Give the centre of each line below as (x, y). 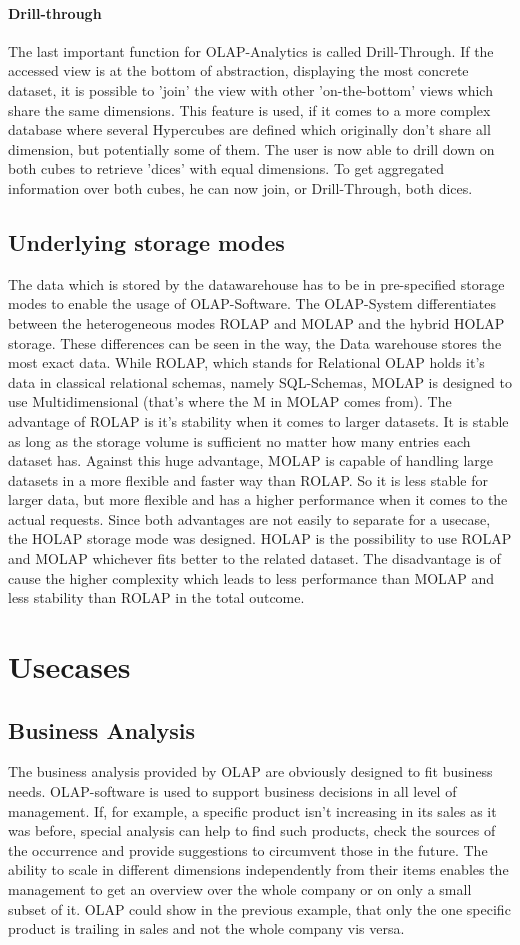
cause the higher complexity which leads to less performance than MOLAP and (251, 577)
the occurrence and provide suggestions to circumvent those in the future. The (248, 849)
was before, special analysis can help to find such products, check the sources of (252, 830)
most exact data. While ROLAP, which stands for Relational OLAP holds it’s (246, 362)
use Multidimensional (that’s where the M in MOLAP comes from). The (230, 401)
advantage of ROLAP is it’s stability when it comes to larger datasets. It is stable (258, 420)
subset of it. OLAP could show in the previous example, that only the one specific (259, 908)
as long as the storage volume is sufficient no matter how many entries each (239, 440)
